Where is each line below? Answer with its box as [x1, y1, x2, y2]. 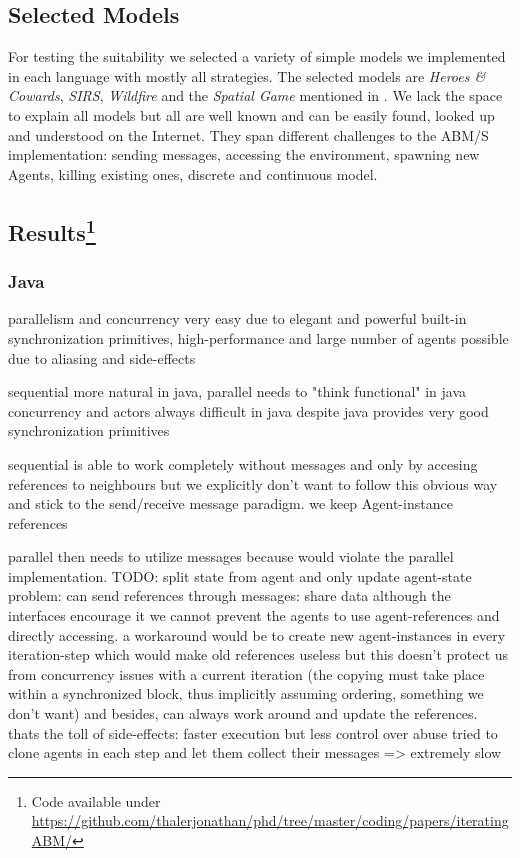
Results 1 [8, 212, 96, 247]
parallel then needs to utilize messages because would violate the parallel [8, 546, 454, 567]
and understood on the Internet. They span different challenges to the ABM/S [8, 124, 489, 145]
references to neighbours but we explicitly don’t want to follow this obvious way [8, 473, 498, 494]
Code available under [31, 790, 161, 811]
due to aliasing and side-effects [8, 347, 196, 368]
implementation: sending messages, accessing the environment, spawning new [8, 144, 480, 165]
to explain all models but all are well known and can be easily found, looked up [8, 104, 495, 125]
